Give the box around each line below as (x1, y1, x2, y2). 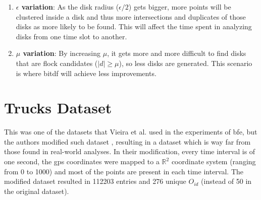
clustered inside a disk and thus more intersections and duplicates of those (16, 11, 246, 22)
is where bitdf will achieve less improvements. (16, 68, 156, 78)
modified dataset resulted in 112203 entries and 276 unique (4, 176, 186, 186)
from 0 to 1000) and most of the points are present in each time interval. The (4, 166, 244, 176)
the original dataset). (4, 185, 69, 196)
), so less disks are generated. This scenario (119, 57, 252, 68)
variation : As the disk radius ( (21, 2, 119, 12)
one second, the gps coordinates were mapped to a (4, 156, 160, 167)
